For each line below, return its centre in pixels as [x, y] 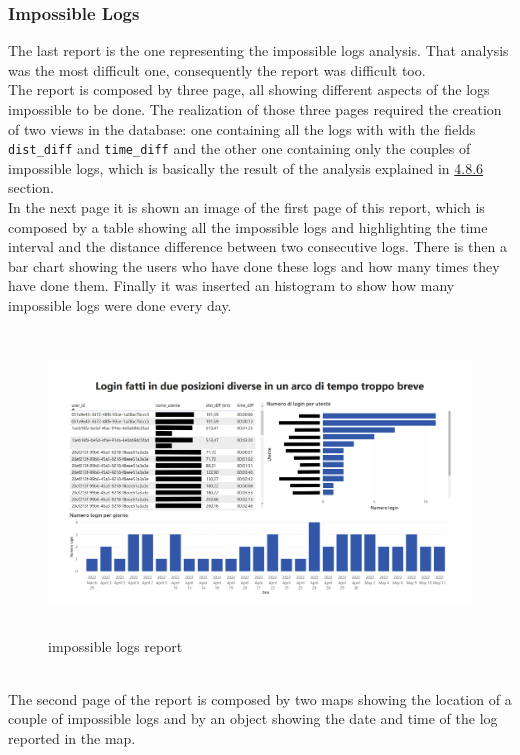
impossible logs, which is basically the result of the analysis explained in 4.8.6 [246, 167]
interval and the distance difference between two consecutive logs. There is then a [257, 246]
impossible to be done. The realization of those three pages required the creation [255, 109]
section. [31, 187]
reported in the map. [72, 737]
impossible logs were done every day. [120, 305]
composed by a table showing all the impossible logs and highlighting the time [248, 226]
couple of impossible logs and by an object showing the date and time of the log [253, 718]
